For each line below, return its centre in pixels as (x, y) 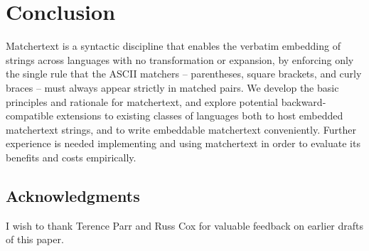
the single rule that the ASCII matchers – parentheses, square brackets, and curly (184, 74)
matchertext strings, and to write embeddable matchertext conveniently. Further (181, 129)
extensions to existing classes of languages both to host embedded (200, 116)
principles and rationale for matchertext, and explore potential (142, 101)
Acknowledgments (73, 195)
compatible (30, 116)
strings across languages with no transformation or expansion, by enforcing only (180, 59)
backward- (304, 101)
